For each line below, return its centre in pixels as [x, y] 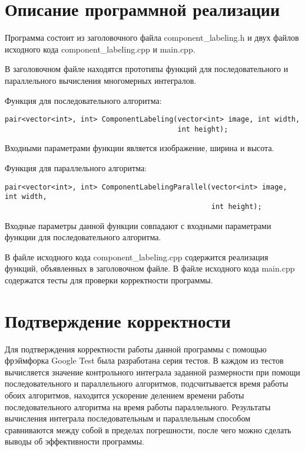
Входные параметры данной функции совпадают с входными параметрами [138, 225]
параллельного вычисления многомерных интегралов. [101, 80]
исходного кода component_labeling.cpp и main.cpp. [100, 49]
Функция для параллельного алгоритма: [76, 168]
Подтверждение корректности [118, 320]
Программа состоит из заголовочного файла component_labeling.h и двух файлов [152, 37]
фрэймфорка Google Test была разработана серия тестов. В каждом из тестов [144, 360]
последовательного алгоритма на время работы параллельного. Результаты [138, 406]
